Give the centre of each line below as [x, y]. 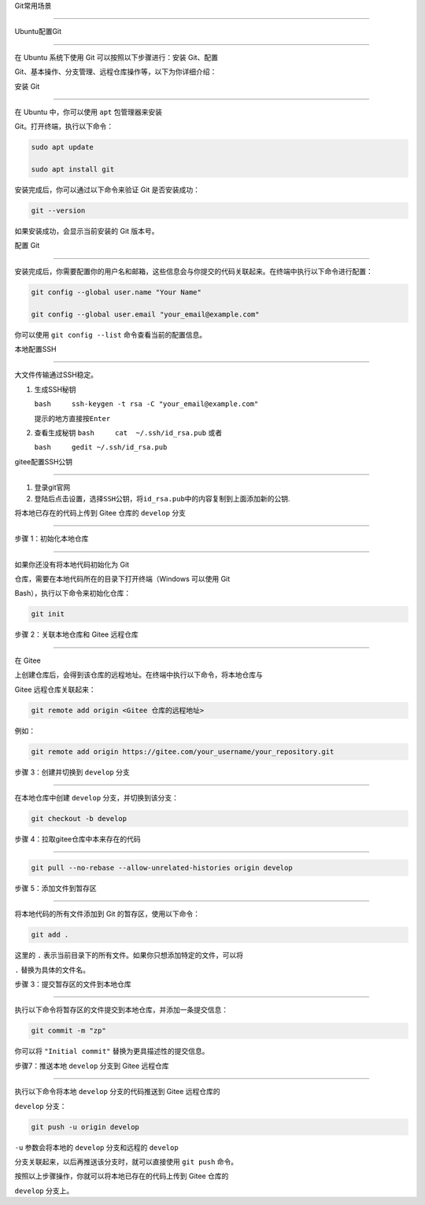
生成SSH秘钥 [55, 389]
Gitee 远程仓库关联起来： [55, 689]
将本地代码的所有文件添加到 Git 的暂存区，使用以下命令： [107, 914]
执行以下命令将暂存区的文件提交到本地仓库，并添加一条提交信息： [121, 1010]
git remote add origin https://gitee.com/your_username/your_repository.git [183, 751]
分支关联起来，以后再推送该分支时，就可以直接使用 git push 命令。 [126, 1162]
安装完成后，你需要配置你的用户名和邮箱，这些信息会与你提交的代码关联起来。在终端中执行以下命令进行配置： [194, 271]
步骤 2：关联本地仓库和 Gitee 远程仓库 [76, 634]
